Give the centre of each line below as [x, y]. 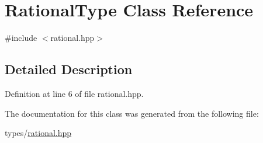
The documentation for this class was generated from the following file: [132, 113]
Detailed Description [69, 69]
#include [21, 38]
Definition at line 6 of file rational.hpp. [74, 93]
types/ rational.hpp [38, 133]
